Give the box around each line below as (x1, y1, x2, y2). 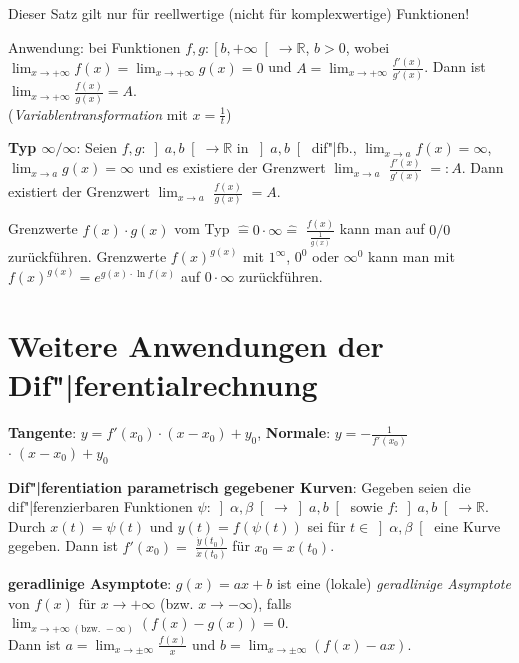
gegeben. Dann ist (8, 535, 118, 556)
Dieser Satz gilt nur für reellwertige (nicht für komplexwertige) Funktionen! (8, 3, 470, 23)
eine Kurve (434, 515, 501, 536)
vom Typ (174, 218, 230, 239)
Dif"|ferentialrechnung (8, 364, 318, 405)
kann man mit (368, 246, 455, 267)
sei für (307, 515, 346, 536)
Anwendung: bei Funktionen (8, 36, 181, 57)
